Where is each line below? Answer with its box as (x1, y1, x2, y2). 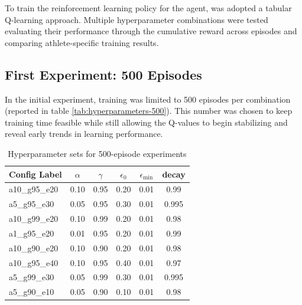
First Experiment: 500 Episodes (5, 65, 202, 83)
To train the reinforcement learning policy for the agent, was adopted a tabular (5, 2, 292, 14)
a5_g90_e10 (9, 286, 54, 298)
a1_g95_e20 (9, 227, 54, 239)
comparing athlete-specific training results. (5, 36, 159, 48)
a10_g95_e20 (9, 183, 59, 195)
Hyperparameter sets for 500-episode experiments (8, 147, 187, 159)
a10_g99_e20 (9, 212, 59, 225)
